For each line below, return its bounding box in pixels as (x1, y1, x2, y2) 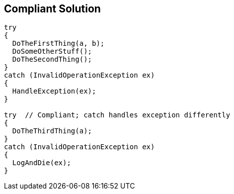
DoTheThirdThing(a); (12, 127, 92, 135)
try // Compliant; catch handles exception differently (4, 111, 231, 119)
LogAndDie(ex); (12, 159, 71, 167)
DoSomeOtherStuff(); (12, 47, 92, 56)
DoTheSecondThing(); (12, 55, 92, 64)
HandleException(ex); (12, 87, 96, 96)
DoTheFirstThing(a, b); (12, 39, 105, 48)
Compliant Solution (4, 2, 101, 15)
